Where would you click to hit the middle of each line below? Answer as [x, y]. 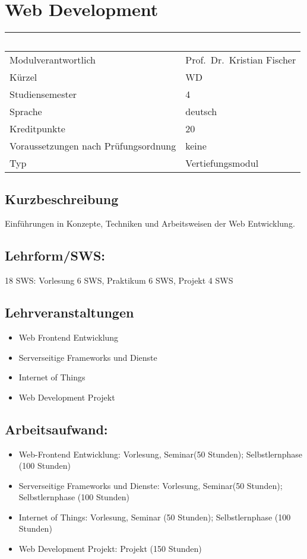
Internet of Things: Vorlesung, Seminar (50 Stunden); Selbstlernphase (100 [155, 517]
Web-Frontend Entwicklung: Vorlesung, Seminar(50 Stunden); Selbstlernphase [161, 454]
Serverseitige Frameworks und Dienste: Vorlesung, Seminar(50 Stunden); [151, 485]
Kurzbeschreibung [62, 198]
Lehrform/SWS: [55, 255]
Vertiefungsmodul [222, 163]
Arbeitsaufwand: [56, 429]
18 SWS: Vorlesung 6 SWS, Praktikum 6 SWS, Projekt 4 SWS [119, 280]
